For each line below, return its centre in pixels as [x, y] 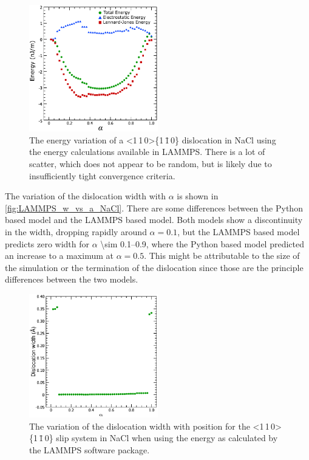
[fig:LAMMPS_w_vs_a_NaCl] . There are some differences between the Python [154, 208]
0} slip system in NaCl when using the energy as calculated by [161, 438]
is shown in [198, 196]
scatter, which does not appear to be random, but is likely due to [151, 164]
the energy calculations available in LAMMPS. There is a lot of [147, 152]
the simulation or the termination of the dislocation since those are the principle [154, 267]
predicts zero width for [47, 243]
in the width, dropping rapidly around [76, 232]
